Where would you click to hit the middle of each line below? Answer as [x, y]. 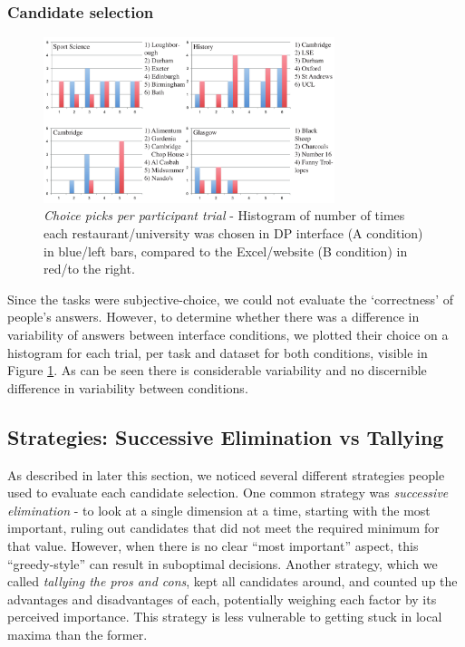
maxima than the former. [77, 634]
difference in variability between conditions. [128, 387]
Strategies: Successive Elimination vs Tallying [226, 436]
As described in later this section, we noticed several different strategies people [226, 474]
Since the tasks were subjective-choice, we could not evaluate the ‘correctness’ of [230, 299]
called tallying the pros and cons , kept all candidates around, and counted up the [232, 581]
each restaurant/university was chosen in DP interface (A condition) [233, 232]
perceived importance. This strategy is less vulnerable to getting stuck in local [225, 617]
